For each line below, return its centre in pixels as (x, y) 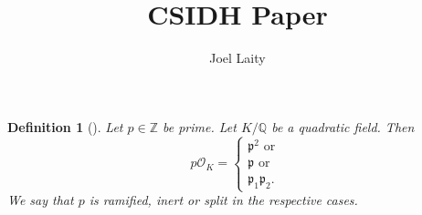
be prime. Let (199, 126)
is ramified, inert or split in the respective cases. (223, 200)
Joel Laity (237, 58)
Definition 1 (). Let (65, 126)
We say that (41, 200)
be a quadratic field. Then (343, 126)
